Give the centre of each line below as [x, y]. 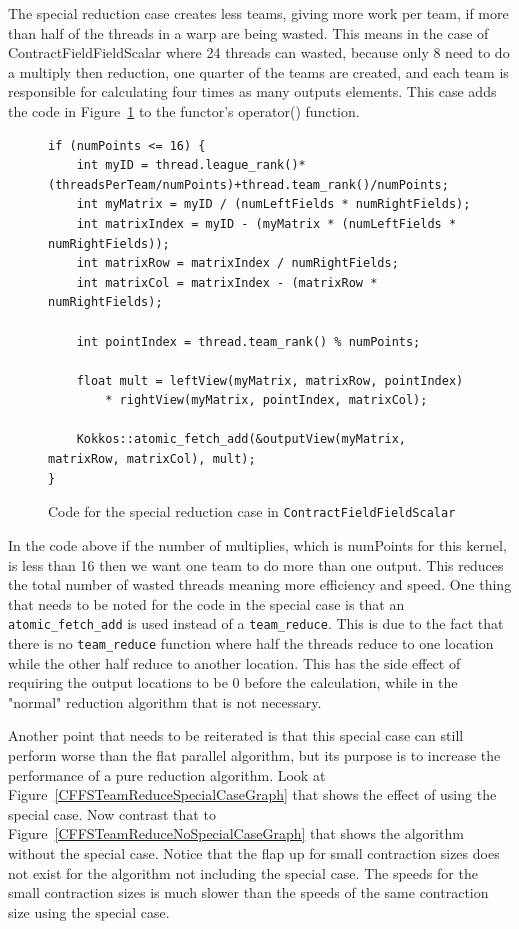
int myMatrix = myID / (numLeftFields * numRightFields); [273, 204]
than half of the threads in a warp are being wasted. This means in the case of [248, 32]
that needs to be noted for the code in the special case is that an [206, 603]
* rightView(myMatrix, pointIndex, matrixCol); [266, 400]
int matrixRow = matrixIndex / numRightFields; [237, 263]
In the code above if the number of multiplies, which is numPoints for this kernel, [257, 544]
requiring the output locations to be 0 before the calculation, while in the [233, 682]
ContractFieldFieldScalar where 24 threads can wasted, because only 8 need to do [259, 52]
